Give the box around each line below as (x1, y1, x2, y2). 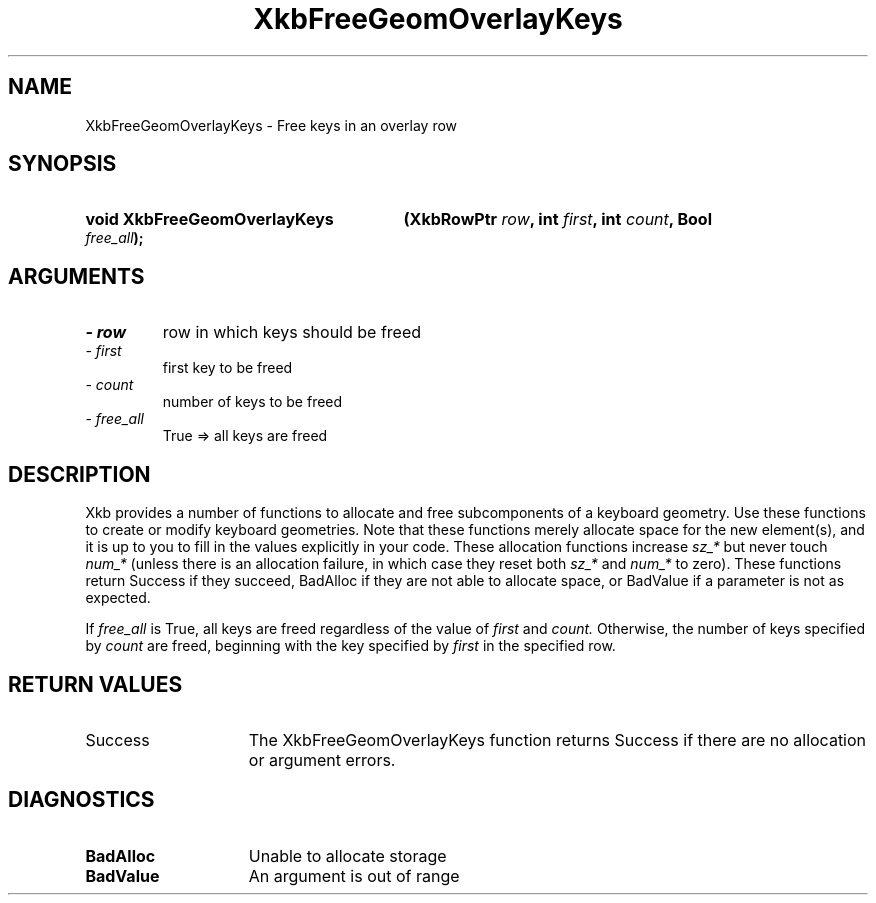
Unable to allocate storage (248, 845, 447, 866)
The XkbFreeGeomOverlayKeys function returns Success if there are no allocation (248, 729, 867, 750)
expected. (85, 589, 151, 607)
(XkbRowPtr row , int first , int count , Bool (403, 209, 713, 230)
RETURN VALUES (8, 671, 183, 697)
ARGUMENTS (8, 263, 145, 289)
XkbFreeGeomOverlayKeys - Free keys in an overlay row (85, 116, 458, 134)
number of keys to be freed (162, 393, 343, 411)
